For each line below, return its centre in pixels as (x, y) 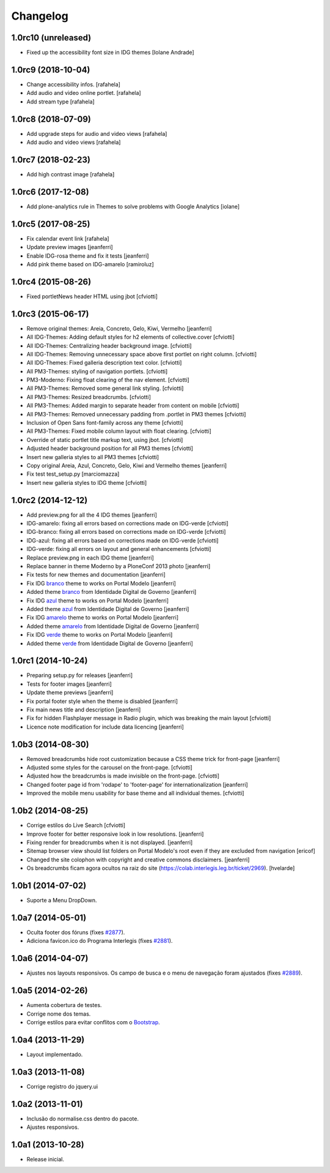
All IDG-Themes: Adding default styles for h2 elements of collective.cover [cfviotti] (130, 337)
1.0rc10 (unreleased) (51, 38)
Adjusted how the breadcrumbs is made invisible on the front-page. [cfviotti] (123, 776)
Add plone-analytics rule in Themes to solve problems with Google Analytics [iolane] (133, 206)
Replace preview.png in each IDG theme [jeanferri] (90, 558)
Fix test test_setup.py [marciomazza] (73, 474)
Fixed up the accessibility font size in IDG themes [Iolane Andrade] (111, 53)
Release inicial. (45, 1159)
